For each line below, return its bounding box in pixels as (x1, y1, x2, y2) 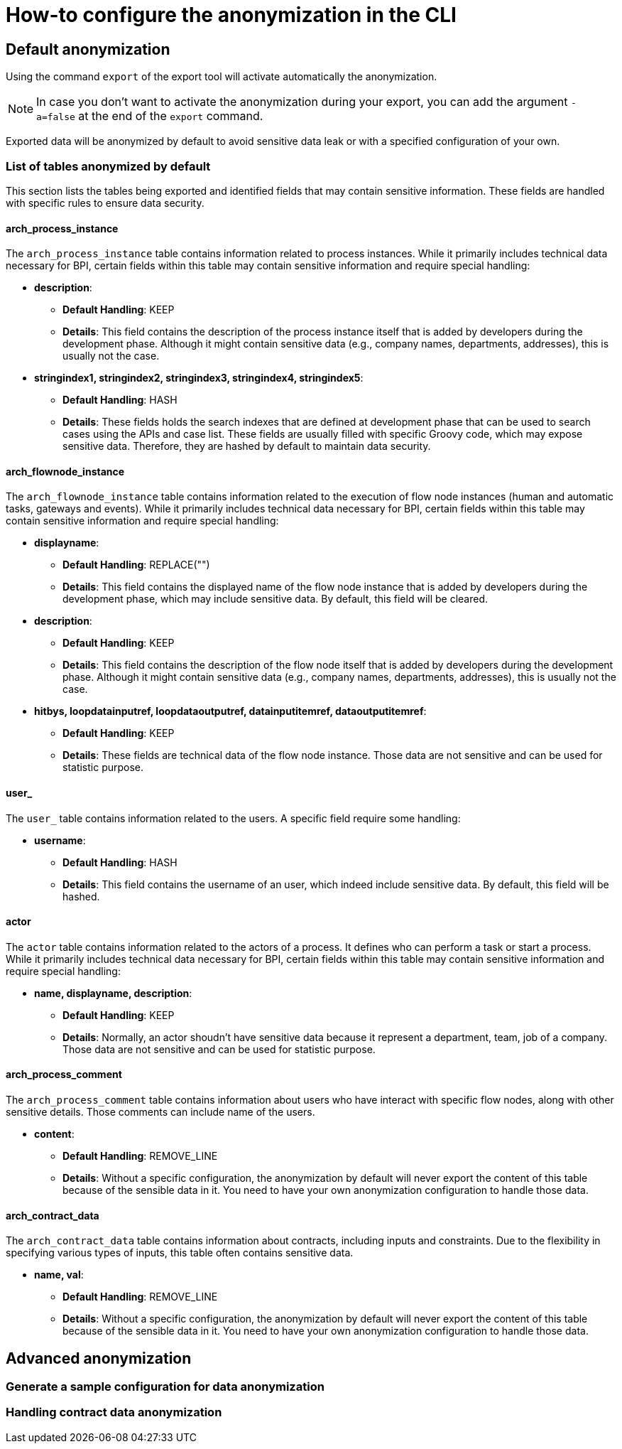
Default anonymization (6, 40, 170, 58)
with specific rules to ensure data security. (6, 196, 204, 209)
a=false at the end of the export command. (36, 109, 263, 124)
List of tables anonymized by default (6, 158, 211, 173)
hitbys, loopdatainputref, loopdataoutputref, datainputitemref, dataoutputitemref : (34, 705, 427, 718)
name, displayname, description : (34, 986, 192, 999)
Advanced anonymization (6, 1349, 192, 1367)
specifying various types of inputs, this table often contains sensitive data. (6, 1246, 354, 1259)
